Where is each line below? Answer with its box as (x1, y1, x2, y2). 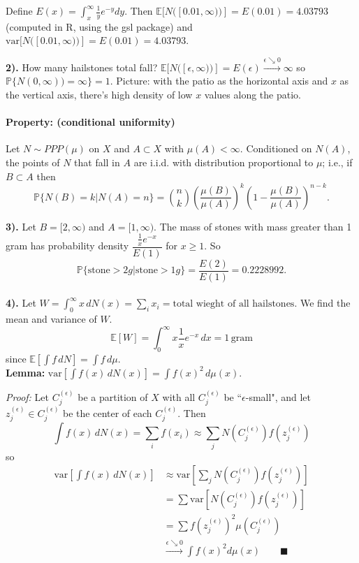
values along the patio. (204, 87, 301, 101)
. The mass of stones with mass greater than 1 (154, 219, 352, 233)
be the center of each (63, 406, 152, 420)
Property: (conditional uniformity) (6, 115, 175, 129)
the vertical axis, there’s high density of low (6, 87, 193, 101)
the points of (6, 154, 60, 169)
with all (162, 389, 196, 404)
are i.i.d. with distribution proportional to (133, 154, 314, 169)
